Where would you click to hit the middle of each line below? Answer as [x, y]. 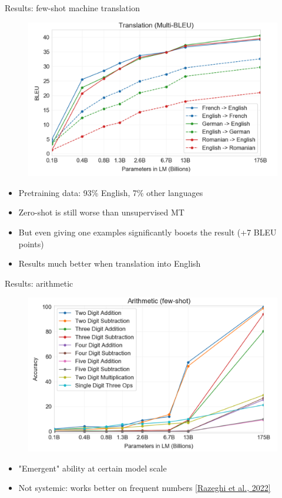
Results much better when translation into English [110, 263]
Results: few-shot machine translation [72, 8]
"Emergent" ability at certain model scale [93, 468]
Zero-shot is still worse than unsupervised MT [101, 212]
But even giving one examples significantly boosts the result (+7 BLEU [147, 232]
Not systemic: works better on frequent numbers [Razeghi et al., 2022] [145, 488]
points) [31, 243]
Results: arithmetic [39, 283]
